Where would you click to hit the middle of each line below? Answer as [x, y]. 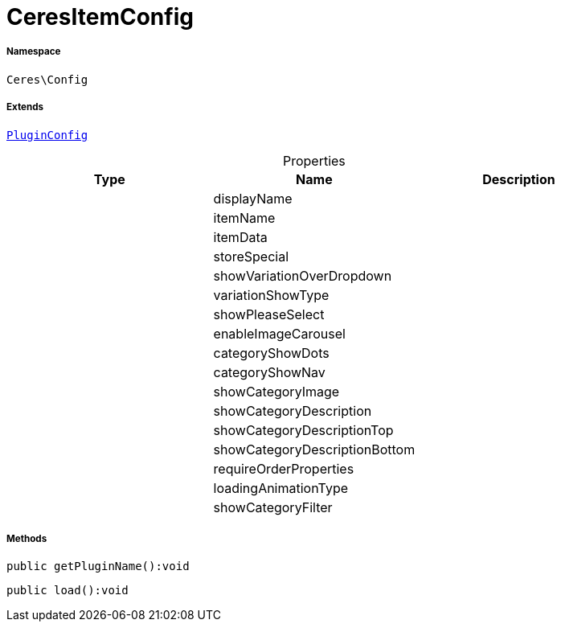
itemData [240, 237]
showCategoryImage [276, 391]
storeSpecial [251, 256]
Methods [27, 538]
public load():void [68, 591]
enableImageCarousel [279, 333]
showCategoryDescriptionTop [303, 430]
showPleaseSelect [269, 314]
